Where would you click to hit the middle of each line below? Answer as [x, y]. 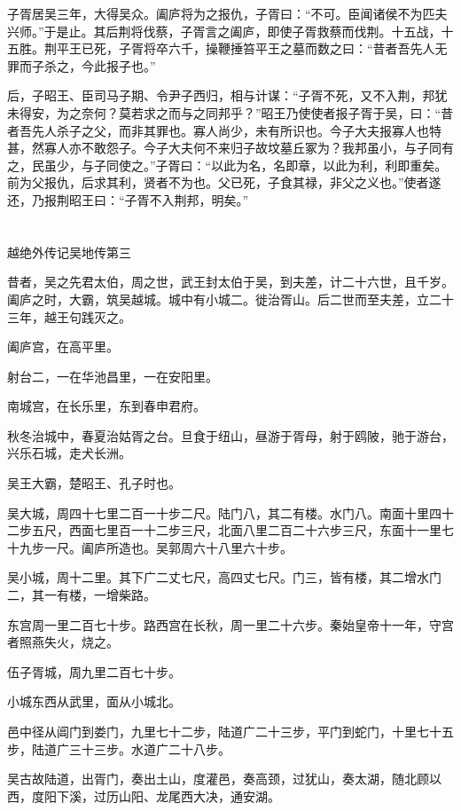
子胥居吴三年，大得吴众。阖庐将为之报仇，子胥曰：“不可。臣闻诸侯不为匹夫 [227, 13]
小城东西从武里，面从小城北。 [94, 701]
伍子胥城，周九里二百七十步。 [94, 671]
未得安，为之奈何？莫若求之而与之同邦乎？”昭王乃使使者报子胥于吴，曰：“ [224, 112]
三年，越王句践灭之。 [69, 316]
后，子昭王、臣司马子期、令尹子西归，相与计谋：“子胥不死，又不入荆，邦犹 [227, 95]
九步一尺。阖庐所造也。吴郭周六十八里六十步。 [156, 547]
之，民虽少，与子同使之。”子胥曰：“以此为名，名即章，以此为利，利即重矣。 [227, 165]
